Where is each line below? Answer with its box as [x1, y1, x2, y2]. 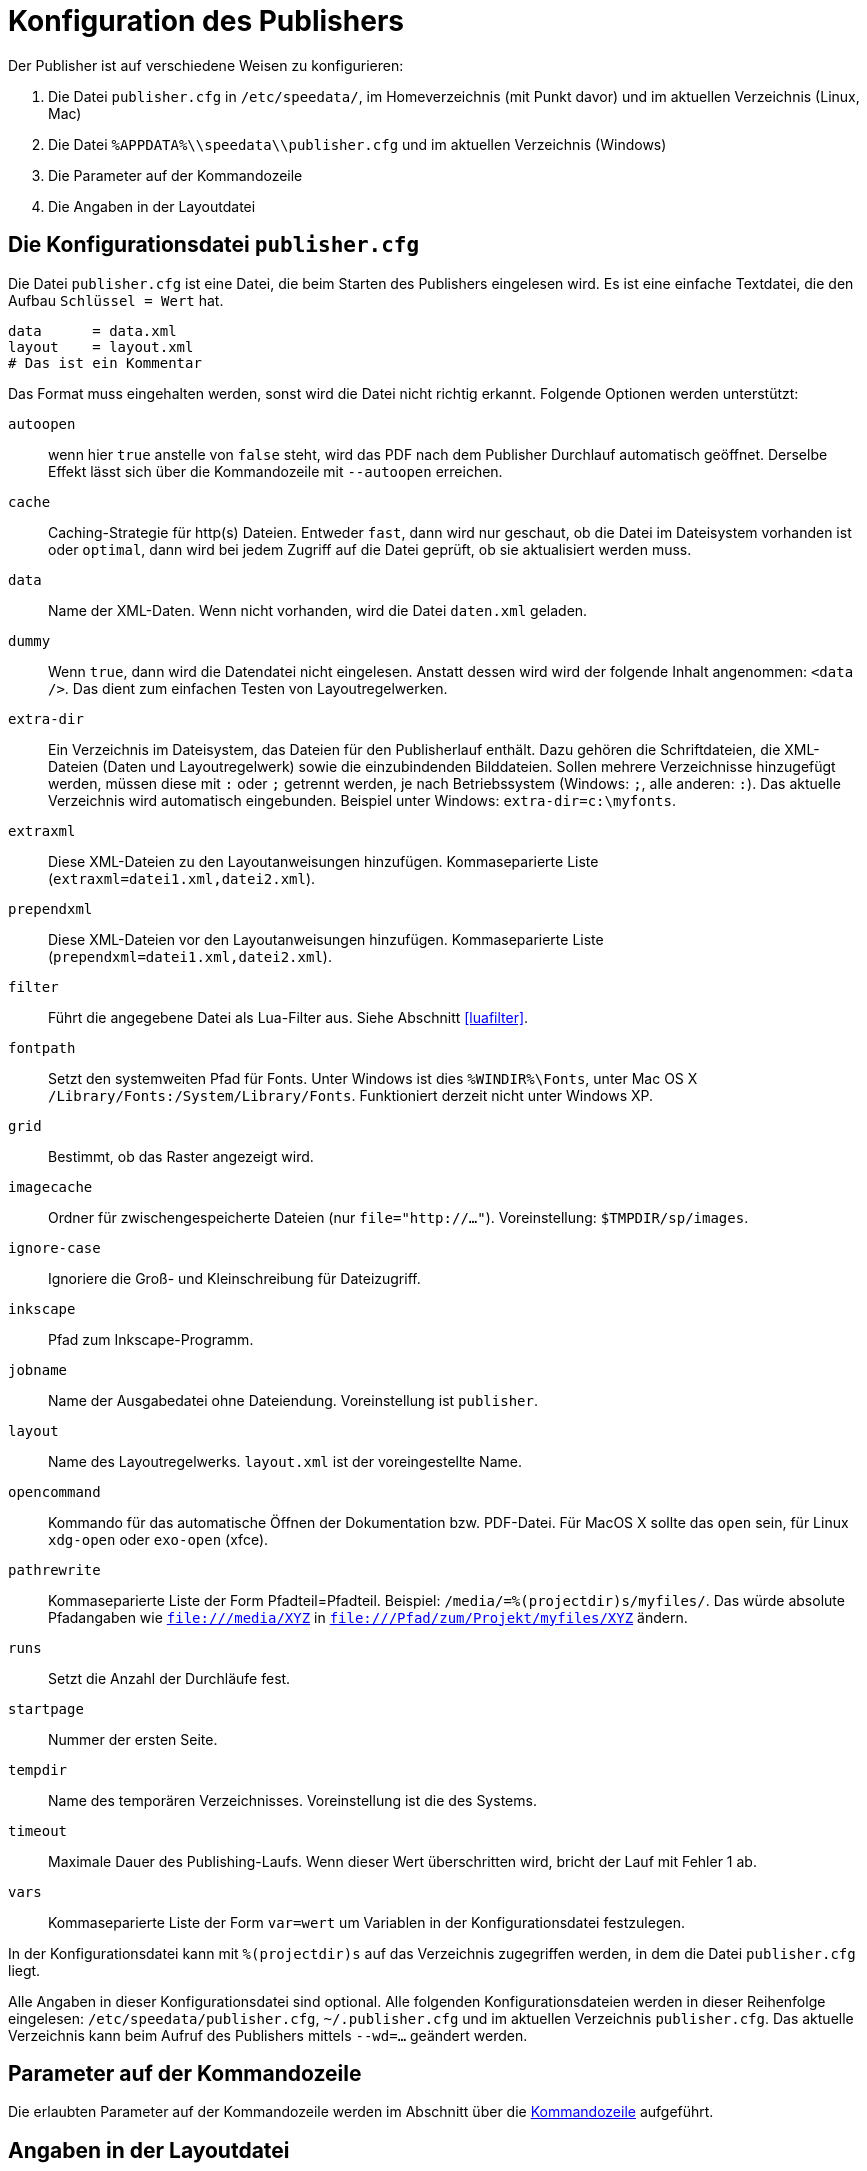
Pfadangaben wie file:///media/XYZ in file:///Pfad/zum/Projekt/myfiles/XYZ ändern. [48, 1608, 688, 1626]
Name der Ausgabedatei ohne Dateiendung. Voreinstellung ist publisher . [48, 1391, 538, 1409]
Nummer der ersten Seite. [48, 1730, 218, 1748]
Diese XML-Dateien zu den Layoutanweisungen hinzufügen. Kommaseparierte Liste [48, 852, 599, 870]
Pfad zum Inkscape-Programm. [48, 1330, 254, 1348]
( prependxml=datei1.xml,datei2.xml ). [48, 947, 332, 965]
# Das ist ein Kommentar [8, 354, 202, 371]
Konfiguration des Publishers [8, 4, 404, 38]
